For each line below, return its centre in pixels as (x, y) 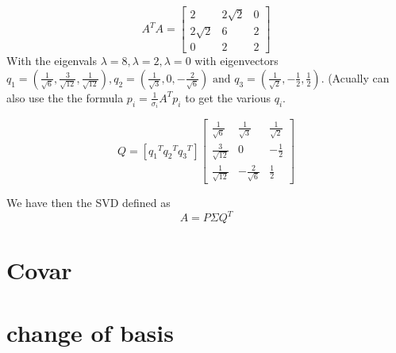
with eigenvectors (236, 61)
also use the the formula (65, 97)
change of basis (90, 332)
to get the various (228, 97)
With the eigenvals (52, 61)
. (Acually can (355, 77)
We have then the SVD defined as (88, 202)
